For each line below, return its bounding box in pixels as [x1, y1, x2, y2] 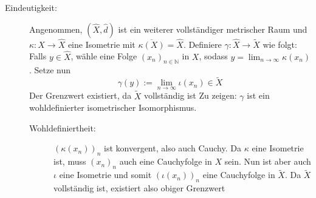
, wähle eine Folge [70, 50, 137, 62]
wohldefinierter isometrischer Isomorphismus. [29, 101, 197, 114]
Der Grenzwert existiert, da [29, 89, 132, 102]
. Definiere [183, 38, 222, 50]
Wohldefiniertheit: [29, 121, 96, 134]
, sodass [199, 50, 228, 62]
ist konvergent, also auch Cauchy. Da [104, 142, 241, 154]
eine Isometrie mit [67, 38, 136, 50]
